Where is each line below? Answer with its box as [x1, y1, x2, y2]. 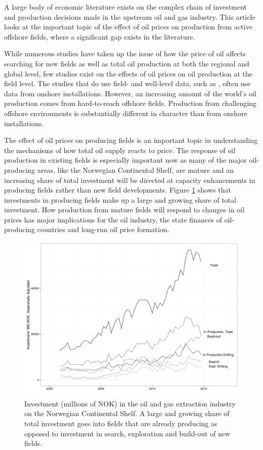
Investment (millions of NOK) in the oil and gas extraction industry [24, 398, 236, 408]
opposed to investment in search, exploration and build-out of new [24, 428, 231, 438]
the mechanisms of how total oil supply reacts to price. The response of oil [4, 144, 236, 155]
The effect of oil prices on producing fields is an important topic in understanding [4, 135, 258, 145]
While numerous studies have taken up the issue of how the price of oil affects [4, 48, 246, 59]
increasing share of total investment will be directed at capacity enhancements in [4, 174, 255, 185]
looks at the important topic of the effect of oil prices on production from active [4, 21, 252, 32]
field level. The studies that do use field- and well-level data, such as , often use [4, 78, 251, 89]
